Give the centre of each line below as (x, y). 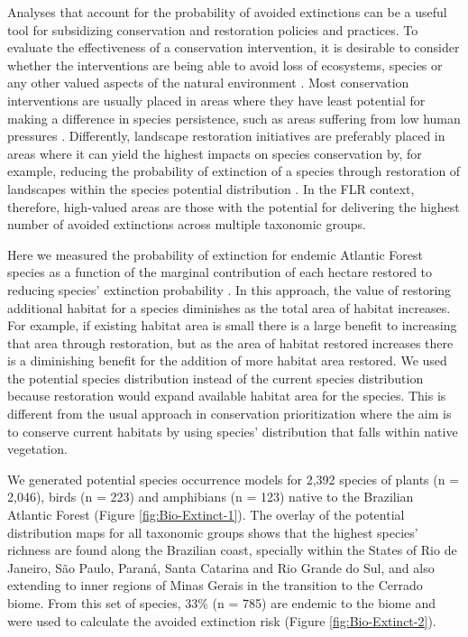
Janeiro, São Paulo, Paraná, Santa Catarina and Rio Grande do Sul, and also (221, 567)
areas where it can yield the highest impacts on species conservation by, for (215, 153)
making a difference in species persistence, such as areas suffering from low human (234, 118)
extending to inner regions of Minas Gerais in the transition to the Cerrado (215, 585)
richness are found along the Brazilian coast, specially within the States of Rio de (232, 550)
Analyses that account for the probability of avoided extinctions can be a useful (227, 12)
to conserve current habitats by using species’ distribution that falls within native (233, 431)
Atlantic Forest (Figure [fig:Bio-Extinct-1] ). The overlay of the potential (206, 515)
